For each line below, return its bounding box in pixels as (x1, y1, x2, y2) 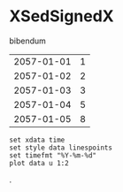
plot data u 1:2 (9, 158, 69, 167)
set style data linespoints (9, 143, 113, 152)
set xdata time (9, 135, 65, 144)
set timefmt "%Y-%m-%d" (9, 150, 97, 160)
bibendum (9, 35, 47, 46)
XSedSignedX (9, 6, 115, 27)
